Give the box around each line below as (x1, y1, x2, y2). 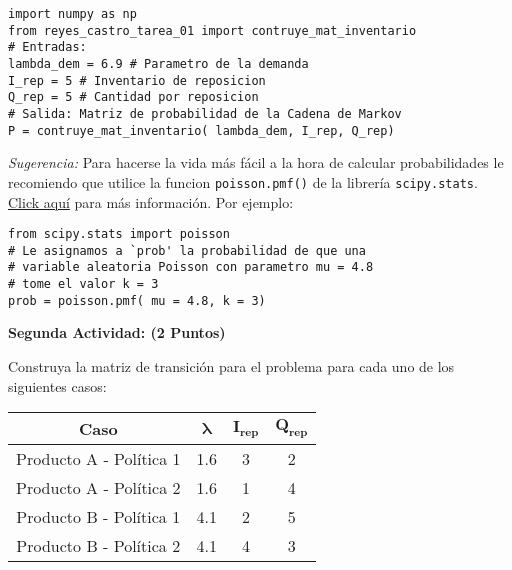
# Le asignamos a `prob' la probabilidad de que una (8, 243, 366, 258)
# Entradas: (8, 40, 87, 55)
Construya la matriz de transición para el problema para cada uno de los (8, 355, 455, 376)
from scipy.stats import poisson (8, 227, 230, 242)
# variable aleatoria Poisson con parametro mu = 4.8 (8, 260, 374, 275)
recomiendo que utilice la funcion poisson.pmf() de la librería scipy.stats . (8, 171, 478, 192)
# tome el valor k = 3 (8, 277, 159, 292)
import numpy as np (8, 7, 137, 21)
